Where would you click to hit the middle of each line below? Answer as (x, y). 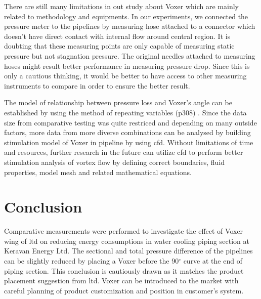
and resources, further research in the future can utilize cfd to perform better (124, 152)
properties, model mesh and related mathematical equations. (98, 172)
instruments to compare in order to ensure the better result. (97, 85)
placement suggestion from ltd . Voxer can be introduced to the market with (121, 281)
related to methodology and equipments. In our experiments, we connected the (126, 16)
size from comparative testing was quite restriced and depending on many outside (130, 122)
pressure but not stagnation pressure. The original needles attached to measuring (130, 55)
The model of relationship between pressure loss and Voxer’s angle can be (118, 102)
